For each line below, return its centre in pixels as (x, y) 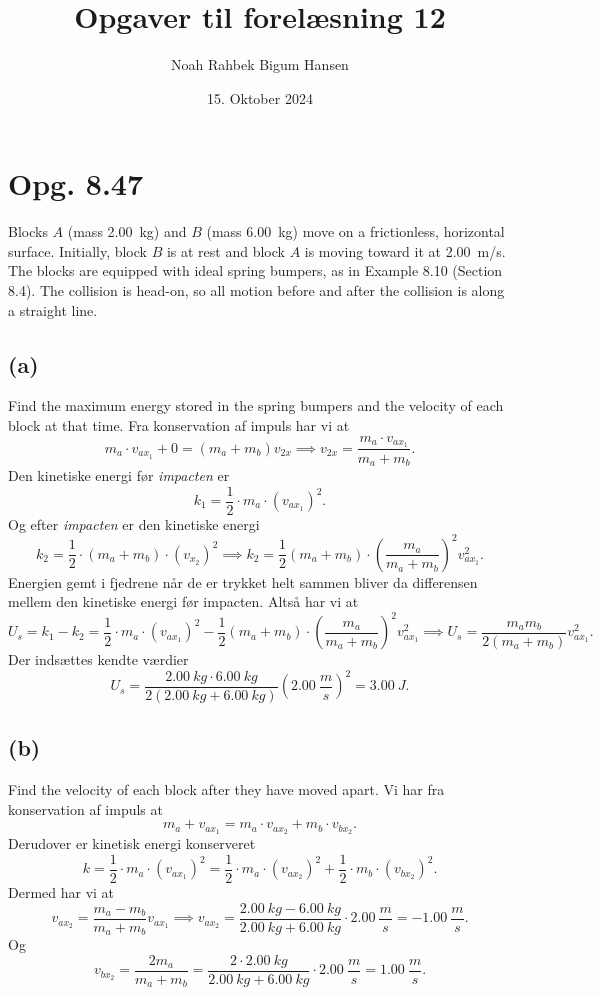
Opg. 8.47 (76, 183)
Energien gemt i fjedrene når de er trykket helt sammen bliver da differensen (243, 581)
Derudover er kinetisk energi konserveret (132, 843)
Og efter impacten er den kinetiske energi (134, 523)
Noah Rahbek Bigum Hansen (260, 64)
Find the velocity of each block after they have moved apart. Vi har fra (226, 789)
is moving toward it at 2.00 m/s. (405, 250)
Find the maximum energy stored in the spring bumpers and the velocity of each (256, 405)
